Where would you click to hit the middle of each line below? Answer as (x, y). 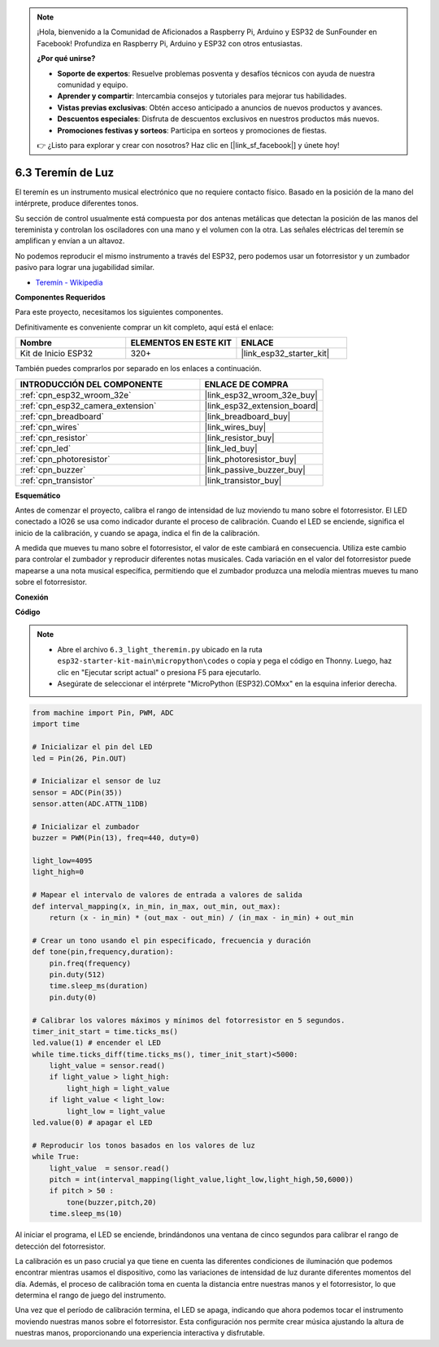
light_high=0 (58, 872)
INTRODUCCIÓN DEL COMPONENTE (91, 384)
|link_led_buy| (231, 448)
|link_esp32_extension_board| (261, 405)
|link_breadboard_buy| (248, 416)
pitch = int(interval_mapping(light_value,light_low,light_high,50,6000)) (201, 1179)
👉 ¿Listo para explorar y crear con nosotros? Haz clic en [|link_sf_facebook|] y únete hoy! (188, 145)
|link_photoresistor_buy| (250, 459)
